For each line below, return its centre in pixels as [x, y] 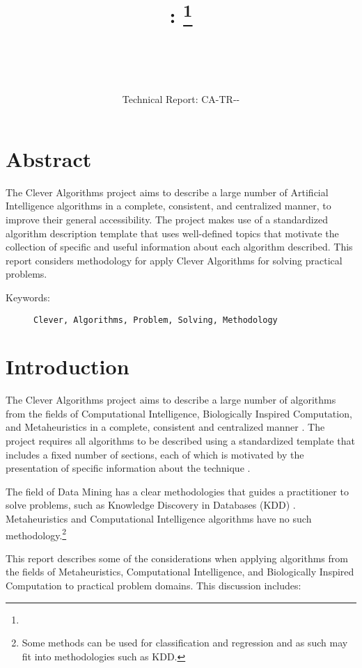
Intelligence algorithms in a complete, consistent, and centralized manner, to [168, 206]
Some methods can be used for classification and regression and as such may [185, 643]
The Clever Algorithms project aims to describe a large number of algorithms [171, 400]
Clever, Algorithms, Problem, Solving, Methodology [156, 320]
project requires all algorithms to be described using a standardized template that [180, 441]
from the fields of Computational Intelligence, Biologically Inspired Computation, [179, 413]
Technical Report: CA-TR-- [181, 99]
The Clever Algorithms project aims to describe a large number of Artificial [167, 192]
